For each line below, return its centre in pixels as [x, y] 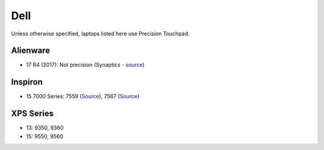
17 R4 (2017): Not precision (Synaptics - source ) [85, 65]
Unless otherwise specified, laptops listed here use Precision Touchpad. [100, 34]
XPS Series [32, 114]
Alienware [31, 51]
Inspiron [27, 82]
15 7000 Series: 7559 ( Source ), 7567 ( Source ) [83, 97]
